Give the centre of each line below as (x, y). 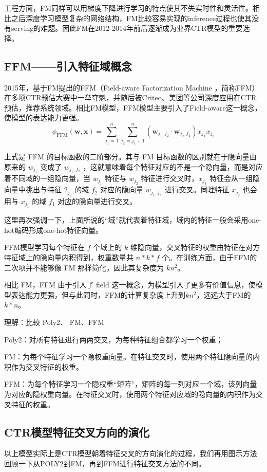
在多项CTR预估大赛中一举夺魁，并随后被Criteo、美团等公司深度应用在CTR (130, 97)
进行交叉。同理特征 (197, 189)
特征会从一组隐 (235, 178)
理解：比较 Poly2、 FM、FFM (54, 322)
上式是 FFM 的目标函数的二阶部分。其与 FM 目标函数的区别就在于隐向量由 (130, 157)
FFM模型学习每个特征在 (45, 247)
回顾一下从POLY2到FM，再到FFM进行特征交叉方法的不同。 (105, 463)
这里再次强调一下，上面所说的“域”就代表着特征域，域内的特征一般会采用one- (133, 220)
